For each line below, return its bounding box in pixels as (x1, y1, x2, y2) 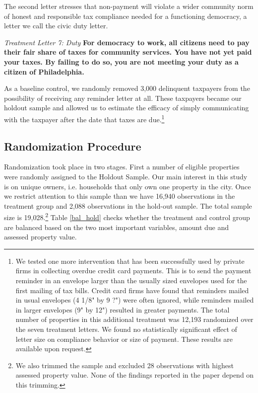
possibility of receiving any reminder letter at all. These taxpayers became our (4, 92, 242, 103)
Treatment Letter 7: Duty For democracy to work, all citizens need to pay (4, 37, 250, 47)
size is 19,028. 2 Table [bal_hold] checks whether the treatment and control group (4, 211, 250, 223)
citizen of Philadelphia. (4, 66, 84, 77)
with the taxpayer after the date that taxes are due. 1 (4, 112, 165, 124)
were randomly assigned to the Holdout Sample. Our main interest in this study (4, 171, 248, 181)
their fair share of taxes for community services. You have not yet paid (4, 47, 252, 57)
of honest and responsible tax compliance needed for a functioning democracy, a (4, 10, 247, 21)
